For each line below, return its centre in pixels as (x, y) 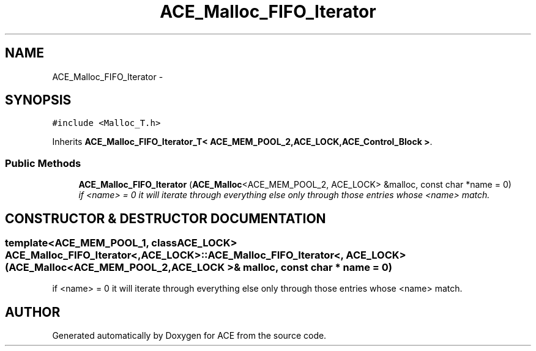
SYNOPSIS (38, 100)
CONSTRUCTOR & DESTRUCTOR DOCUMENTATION (166, 218)
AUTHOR (33, 312)
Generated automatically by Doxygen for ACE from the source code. (189, 336)
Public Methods (43, 163)
